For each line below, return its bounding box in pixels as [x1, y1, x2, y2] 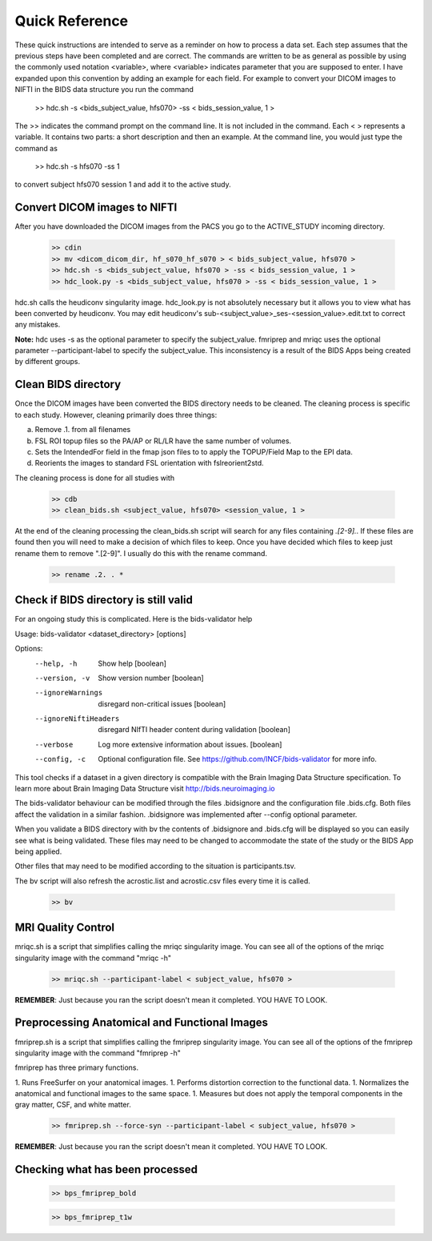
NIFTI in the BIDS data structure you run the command [14, 85, 194, 94]
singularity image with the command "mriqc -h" [14, 953, 172, 963]
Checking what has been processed [14, 1163, 198, 1176]
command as [14, 143, 58, 153]
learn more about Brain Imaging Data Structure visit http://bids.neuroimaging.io [14, 784, 275, 794]
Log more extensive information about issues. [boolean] [98, 739, 282, 749]
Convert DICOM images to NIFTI [14, 201, 178, 214]
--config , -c [34, 755, 86, 764]
